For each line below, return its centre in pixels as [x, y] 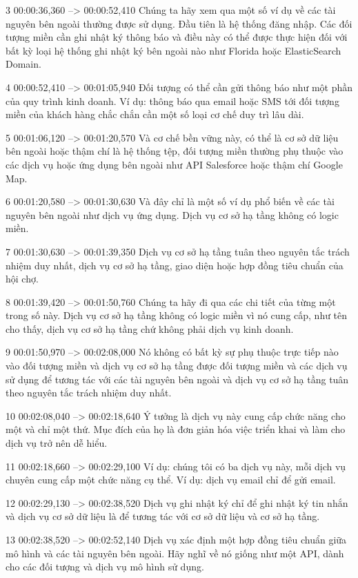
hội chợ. [22, 279]
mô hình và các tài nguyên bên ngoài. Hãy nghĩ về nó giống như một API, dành [175, 553]
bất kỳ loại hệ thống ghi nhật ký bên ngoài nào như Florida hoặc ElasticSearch [173, 50]
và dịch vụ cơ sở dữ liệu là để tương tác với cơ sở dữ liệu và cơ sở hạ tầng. [163, 516]
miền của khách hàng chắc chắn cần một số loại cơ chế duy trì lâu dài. [155, 114]
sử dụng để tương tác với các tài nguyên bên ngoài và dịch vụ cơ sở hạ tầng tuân [177, 379]
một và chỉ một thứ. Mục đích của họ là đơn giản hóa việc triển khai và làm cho [176, 429]
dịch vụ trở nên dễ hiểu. [57, 443]
